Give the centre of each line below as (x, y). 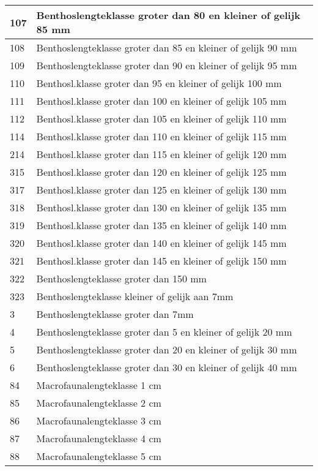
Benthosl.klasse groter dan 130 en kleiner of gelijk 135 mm (161, 207)
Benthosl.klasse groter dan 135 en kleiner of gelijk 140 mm (161, 225)
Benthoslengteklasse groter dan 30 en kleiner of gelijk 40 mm (167, 367)
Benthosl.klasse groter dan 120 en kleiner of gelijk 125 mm (161, 172)
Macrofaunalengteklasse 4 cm (99, 438)
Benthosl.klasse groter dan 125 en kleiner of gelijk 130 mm (161, 190)
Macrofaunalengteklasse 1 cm (99, 385)
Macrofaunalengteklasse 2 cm (99, 403)
